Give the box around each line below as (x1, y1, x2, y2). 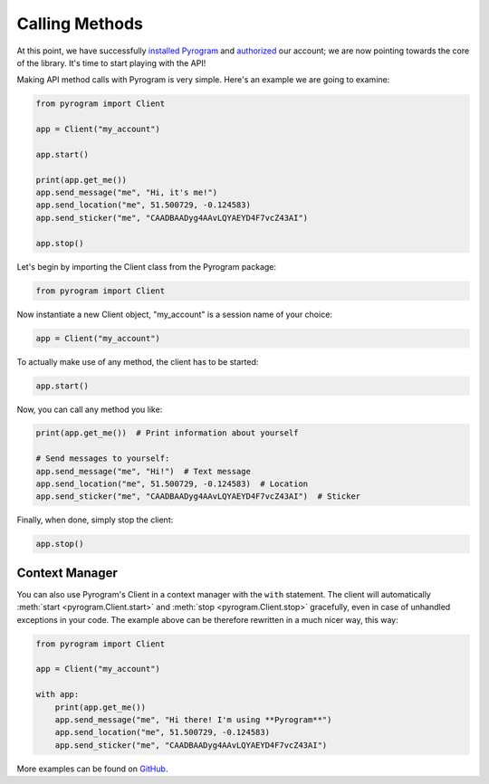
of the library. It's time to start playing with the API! (16, 57, 206, 68)
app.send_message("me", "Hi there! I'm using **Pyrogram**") (54, 715, 332, 725)
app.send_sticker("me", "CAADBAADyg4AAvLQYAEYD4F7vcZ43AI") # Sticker (35, 492, 361, 502)
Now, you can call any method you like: (16, 404, 163, 415)
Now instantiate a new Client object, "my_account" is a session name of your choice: (16, 309, 332, 320)
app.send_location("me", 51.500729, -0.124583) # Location (35, 479, 309, 489)
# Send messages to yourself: (35, 454, 170, 464)
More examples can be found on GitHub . (16, 763, 168, 774)
